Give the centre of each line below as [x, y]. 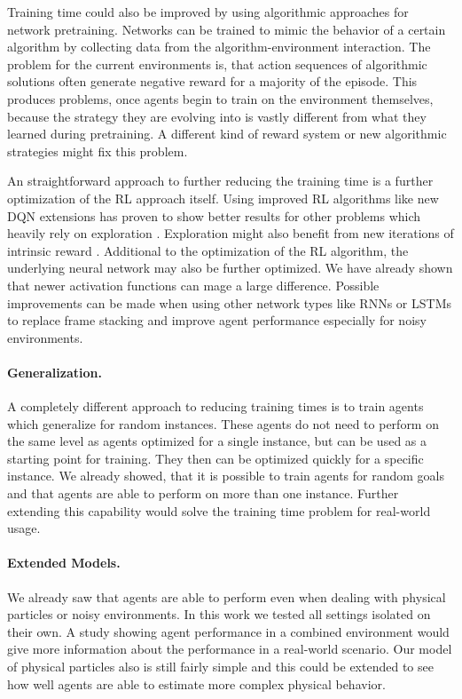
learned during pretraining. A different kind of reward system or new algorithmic [227, 134]
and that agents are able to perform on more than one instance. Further [203, 493]
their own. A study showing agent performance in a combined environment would [228, 631]
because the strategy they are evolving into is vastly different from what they [217, 116]
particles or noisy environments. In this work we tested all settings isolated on [219, 614]
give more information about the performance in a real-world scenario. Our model [230, 649]
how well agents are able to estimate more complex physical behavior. [196, 683]
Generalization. [55, 372]
